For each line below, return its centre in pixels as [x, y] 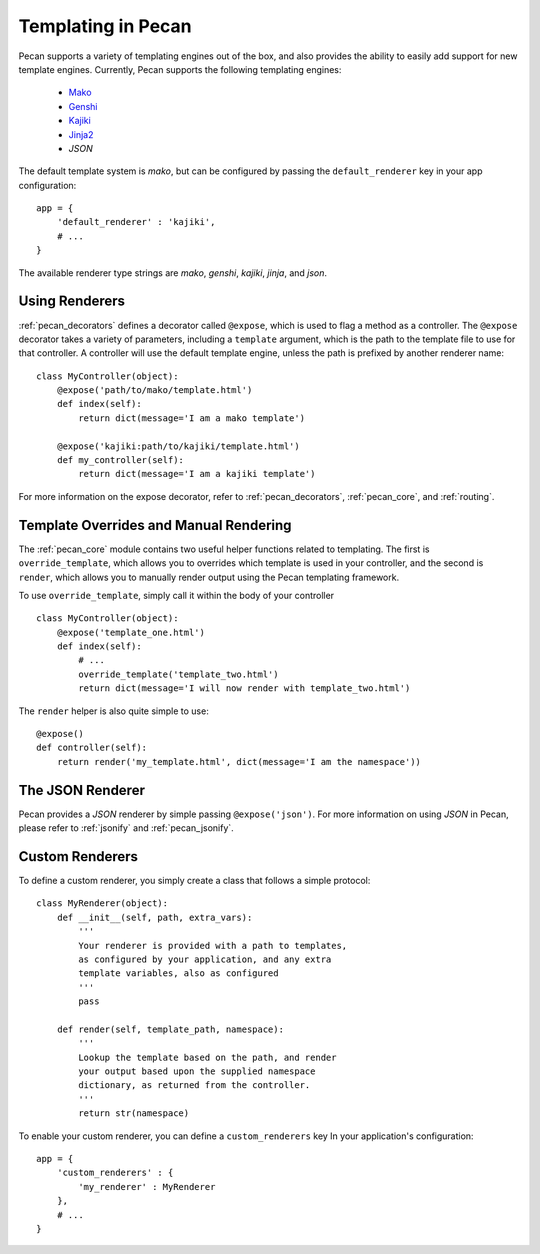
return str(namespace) [134, 1113]
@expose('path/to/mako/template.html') [154, 390]
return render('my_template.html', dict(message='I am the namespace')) [239, 761]
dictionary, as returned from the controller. [194, 1085]
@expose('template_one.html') [130, 632]
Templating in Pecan [105, 26]
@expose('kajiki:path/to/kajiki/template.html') [178, 446]
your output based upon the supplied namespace [197, 1071]
